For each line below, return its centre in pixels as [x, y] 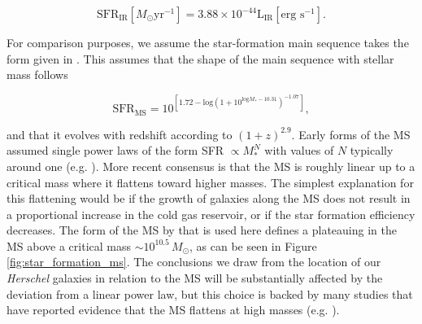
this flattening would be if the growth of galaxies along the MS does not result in [209, 198]
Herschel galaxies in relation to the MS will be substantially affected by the [195, 278]
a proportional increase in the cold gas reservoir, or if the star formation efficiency [211, 214]
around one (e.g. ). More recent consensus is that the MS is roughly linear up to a [211, 166]
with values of [299, 150]
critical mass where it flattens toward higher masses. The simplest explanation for [210, 182]
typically [372, 150]
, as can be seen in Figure [253, 245]
